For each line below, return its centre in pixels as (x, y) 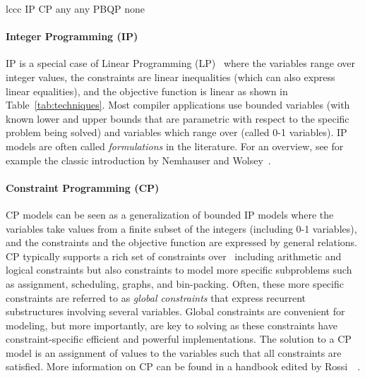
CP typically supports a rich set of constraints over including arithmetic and (174, 256)
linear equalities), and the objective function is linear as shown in (147, 91)
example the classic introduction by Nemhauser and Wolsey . (138, 160)
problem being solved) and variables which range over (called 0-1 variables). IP (176, 132)
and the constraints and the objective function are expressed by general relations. (181, 242)
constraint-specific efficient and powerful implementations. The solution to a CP (179, 339)
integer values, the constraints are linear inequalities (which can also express (170, 77)
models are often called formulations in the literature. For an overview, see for (175, 146)
